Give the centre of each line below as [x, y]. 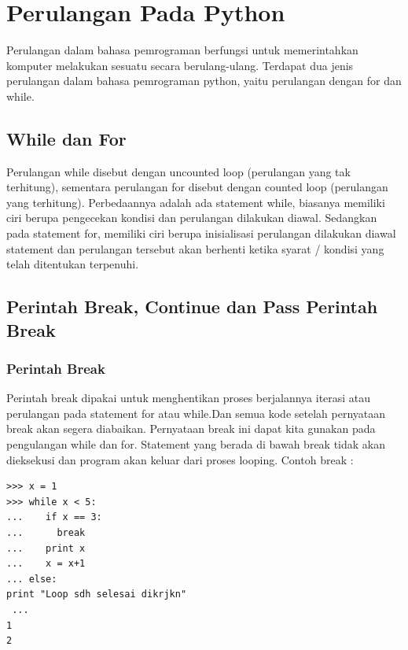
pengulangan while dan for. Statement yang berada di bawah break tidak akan [196, 444]
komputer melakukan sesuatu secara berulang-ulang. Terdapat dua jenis [180, 65]
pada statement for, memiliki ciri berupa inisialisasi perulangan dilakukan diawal [201, 233]
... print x [46, 548]
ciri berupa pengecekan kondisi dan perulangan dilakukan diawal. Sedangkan [192, 218]
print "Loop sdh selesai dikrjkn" [97, 595]
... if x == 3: [54, 517]
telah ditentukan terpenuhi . [73, 264]
